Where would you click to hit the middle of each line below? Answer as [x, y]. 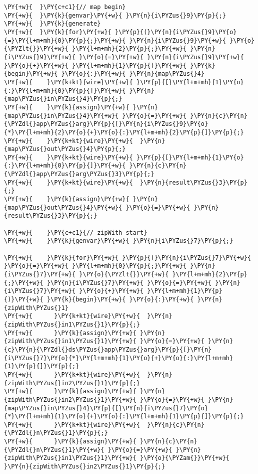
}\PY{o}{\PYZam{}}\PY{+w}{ [185, 458]
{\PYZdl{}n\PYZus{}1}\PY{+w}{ [54, 450]
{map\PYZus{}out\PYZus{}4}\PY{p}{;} [65, 149]
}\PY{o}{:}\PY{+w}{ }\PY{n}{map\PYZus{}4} [133, 74]
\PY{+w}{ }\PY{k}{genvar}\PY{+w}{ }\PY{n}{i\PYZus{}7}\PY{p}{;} [119, 241]
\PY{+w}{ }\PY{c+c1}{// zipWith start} [76, 232]
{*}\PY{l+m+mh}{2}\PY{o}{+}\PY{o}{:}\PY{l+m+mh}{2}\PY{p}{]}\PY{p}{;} [124, 132]
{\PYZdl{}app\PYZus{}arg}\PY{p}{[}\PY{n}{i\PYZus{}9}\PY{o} [106, 124]
